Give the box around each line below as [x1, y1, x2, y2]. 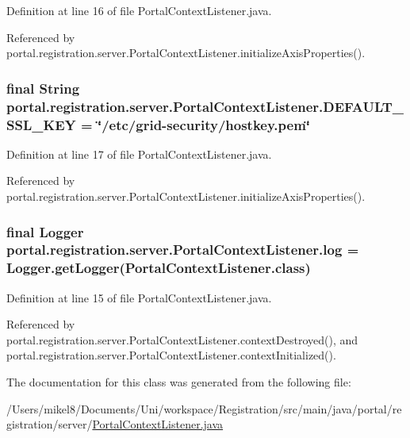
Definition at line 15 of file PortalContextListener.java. [6, 289, 272, 305]
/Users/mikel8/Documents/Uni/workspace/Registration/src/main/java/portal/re [6, 400, 402, 417]
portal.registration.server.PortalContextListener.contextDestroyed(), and [6, 331, 358, 348]
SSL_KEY [6, 114, 76, 134]
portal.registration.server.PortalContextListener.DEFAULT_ [6, 96, 404, 116]
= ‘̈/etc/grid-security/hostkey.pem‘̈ [81, 114, 311, 134]
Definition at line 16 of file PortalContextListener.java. [6, 2, 272, 18]
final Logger [6, 221, 84, 241]
